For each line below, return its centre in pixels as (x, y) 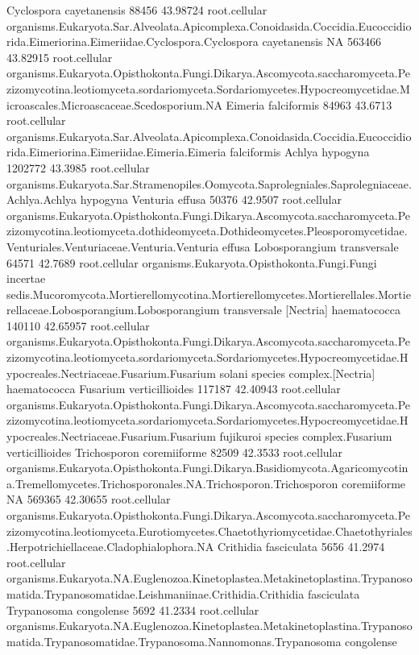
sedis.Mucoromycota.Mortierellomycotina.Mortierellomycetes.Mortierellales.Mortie (209, 294)
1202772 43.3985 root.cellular (78, 167)
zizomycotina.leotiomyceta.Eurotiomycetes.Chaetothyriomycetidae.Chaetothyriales (209, 531)
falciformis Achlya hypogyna (300, 152)
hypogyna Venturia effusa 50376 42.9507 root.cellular (211, 199)
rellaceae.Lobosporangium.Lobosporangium (113, 310)
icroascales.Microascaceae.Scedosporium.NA (114, 104)
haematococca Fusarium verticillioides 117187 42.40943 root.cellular (174, 389)
